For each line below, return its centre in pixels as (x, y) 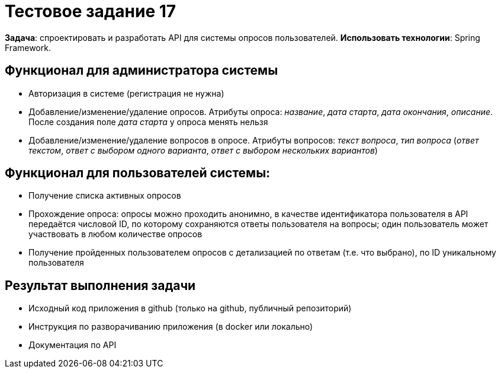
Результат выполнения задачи (100, 285)
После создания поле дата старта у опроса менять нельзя (148, 122)
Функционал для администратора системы (142, 71)
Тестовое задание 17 (91, 11)
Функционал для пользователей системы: (138, 173)
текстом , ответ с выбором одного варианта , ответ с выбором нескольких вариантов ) (203, 150)
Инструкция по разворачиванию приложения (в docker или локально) (171, 327)
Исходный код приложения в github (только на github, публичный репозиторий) (190, 308)
